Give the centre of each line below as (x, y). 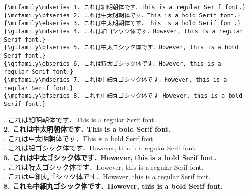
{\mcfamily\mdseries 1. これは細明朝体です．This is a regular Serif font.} (125, 7)
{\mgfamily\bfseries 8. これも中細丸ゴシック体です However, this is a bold (123, 96)
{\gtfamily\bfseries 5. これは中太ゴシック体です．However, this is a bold (121, 48)
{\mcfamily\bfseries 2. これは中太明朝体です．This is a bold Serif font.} (123, 15)
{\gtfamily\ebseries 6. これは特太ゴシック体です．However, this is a (113, 64)
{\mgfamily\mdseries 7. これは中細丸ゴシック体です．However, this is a (116, 80)
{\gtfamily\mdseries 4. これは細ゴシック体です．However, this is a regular (124, 31)
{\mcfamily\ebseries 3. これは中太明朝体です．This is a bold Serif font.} (123, 23)
